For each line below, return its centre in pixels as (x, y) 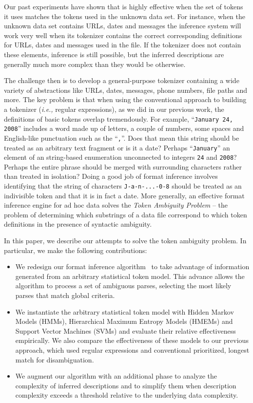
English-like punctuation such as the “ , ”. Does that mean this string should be (122, 138)
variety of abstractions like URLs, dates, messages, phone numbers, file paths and (126, 90)
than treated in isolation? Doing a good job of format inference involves (111, 176)
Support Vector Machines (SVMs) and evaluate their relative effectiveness (126, 330)
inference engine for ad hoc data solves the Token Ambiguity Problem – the (116, 205)
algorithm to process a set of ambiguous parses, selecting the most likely (123, 286)
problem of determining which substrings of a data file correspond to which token (126, 214)
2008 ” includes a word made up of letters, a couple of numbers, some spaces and (124, 128)
